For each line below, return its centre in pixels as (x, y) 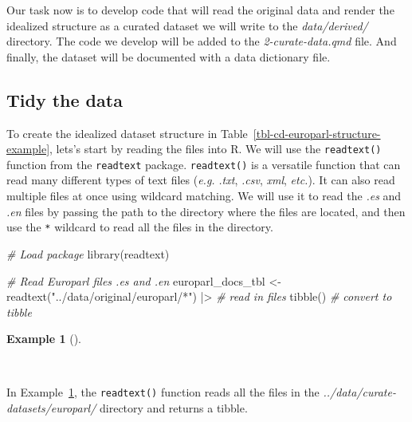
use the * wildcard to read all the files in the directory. (140, 227)
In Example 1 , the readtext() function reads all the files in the (163, 392)
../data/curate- (359, 392)
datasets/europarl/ (51, 408)
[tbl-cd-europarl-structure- (317, 133)
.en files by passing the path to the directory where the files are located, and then (206, 211)
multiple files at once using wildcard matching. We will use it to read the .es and (204, 196)
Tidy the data (65, 99)
